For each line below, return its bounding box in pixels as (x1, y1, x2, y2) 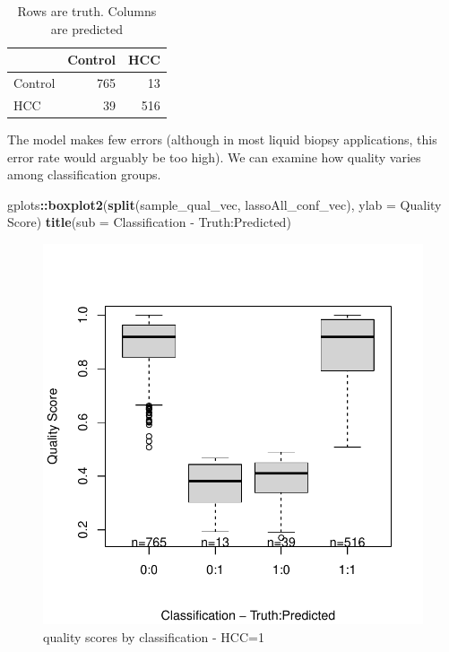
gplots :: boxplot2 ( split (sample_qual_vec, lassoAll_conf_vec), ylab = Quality (7, 195, 442, 213)
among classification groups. (7, 165, 161, 184)
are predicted (50, 19, 123, 38)
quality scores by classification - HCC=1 (43, 627, 264, 646)
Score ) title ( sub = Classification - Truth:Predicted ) (7, 213, 291, 231)
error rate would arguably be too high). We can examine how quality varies (7, 147, 421, 166)
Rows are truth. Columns (17, 2, 157, 20)
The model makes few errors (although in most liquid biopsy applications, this (7, 129, 437, 148)
